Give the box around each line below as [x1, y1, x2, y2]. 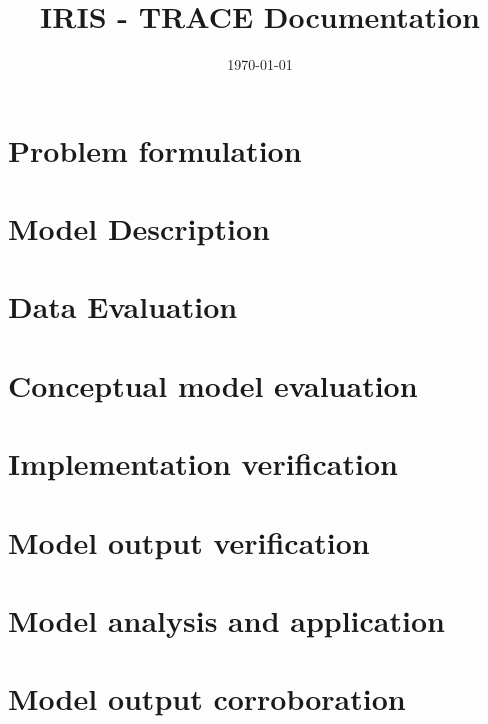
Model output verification [8, 521, 370, 562]
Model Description [8, 208, 270, 249]
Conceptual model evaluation [8, 364, 418, 405]
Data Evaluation [8, 286, 238, 327]
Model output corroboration [8, 678, 406, 719]
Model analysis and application [8, 599, 445, 640]
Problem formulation [8, 129, 302, 170]
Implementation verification [8, 443, 398, 484]
